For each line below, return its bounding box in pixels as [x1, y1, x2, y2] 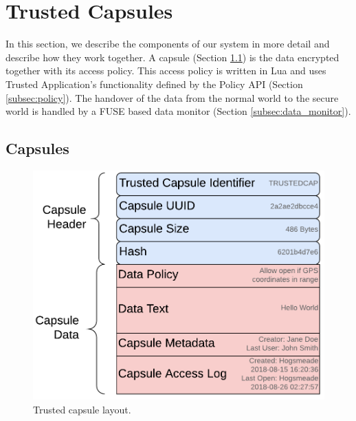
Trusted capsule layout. [33, 402, 131, 416]
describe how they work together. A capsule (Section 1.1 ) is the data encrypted [5, 50, 340, 64]
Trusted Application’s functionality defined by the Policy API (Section [5, 76, 303, 91]
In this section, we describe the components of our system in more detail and [5, 36, 330, 51]
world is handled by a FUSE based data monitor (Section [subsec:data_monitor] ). [5, 104, 351, 118]
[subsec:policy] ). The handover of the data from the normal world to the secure [5, 90, 339, 105]
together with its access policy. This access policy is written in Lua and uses [5, 63, 326, 78]
